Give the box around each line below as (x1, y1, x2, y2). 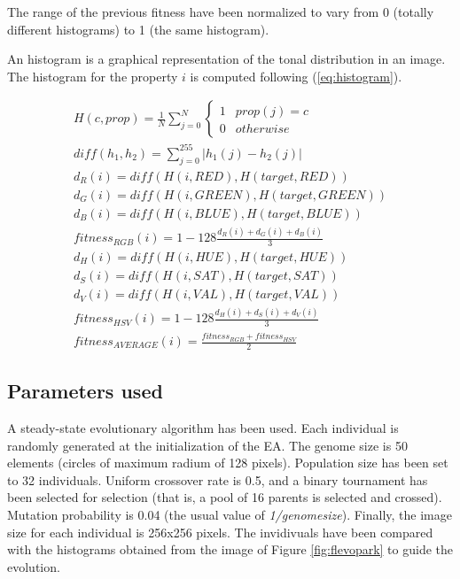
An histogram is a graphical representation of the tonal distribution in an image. (7, 50, 446, 68)
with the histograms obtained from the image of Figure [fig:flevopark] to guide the (7, 540, 453, 559)
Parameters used (7, 377, 163, 405)
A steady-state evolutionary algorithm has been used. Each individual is (7, 419, 399, 437)
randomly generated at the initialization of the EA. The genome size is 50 (7, 436, 408, 454)
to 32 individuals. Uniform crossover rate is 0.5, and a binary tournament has (7, 470, 428, 489)
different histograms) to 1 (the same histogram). (7, 19, 269, 38)
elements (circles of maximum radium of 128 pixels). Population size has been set (7, 453, 448, 472)
